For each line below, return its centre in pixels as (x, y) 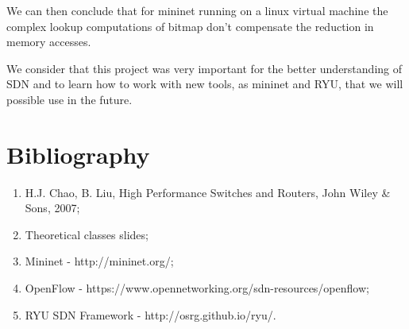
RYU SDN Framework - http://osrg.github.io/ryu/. (150, 314)
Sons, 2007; (52, 208)
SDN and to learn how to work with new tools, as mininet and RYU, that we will (205, 84)
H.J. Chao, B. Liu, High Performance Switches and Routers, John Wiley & (208, 192)
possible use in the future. (69, 99)
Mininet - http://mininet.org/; (99, 261)
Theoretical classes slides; (87, 234)
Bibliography (78, 154)
